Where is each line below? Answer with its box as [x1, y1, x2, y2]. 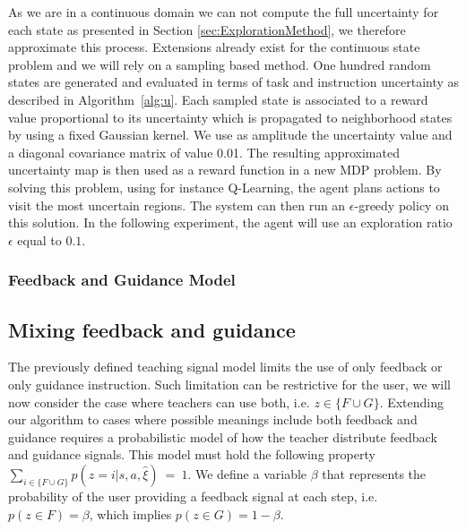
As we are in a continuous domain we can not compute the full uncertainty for [8, 3, 439, 21]
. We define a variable [187, 464, 307, 483]
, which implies [89, 504, 172, 523]
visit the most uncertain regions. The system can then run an [8, 195, 346, 214]
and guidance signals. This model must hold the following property [8, 445, 375, 464]
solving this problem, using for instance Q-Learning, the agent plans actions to [8, 177, 440, 196]
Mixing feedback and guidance [8, 315, 296, 343]
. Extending [379, 392, 444, 411]
